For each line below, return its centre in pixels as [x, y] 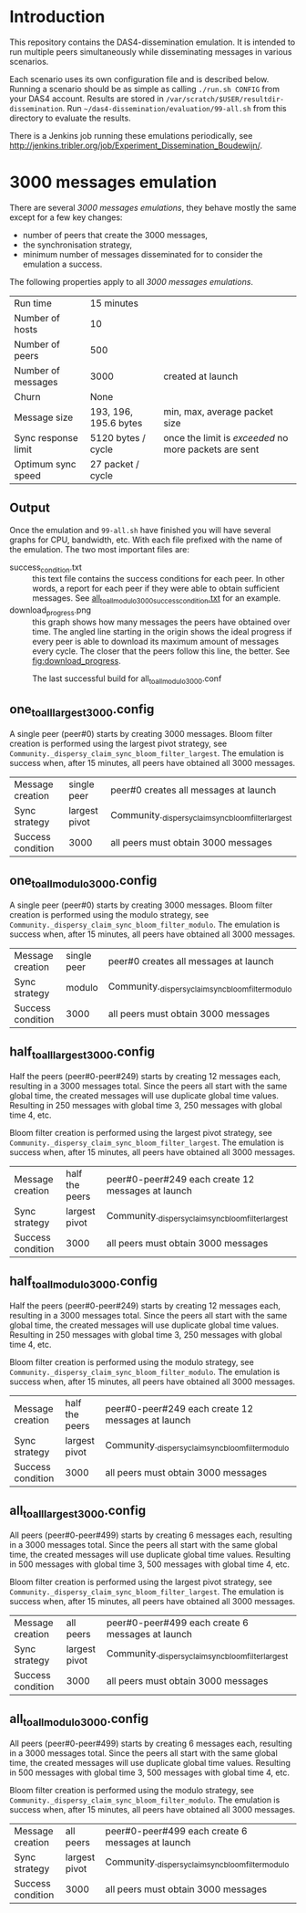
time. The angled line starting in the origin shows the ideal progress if [162, 632]
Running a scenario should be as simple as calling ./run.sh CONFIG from [145, 89]
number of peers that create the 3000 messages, [115, 235]
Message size [44, 417]
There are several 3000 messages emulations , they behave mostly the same [153, 207]
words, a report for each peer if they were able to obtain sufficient [156, 589]
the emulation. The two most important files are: [99, 549]
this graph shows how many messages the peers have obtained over [161, 622]
